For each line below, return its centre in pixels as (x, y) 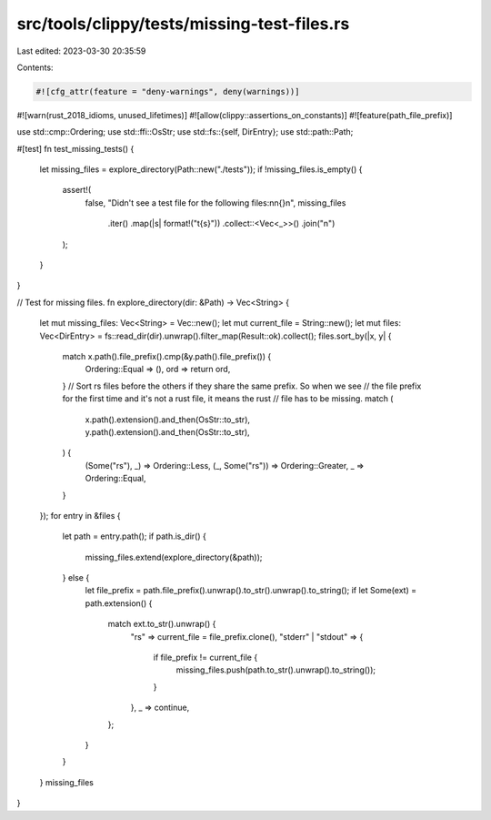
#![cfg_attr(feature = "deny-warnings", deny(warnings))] (168, 91)
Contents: (35, 67)
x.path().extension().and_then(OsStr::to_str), (167, 420)
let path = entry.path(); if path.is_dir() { (134, 536)
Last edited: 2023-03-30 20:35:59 (81, 51)
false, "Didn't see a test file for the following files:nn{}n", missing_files (215, 202)
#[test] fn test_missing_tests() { (75, 148)
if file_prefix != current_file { (205, 658)
